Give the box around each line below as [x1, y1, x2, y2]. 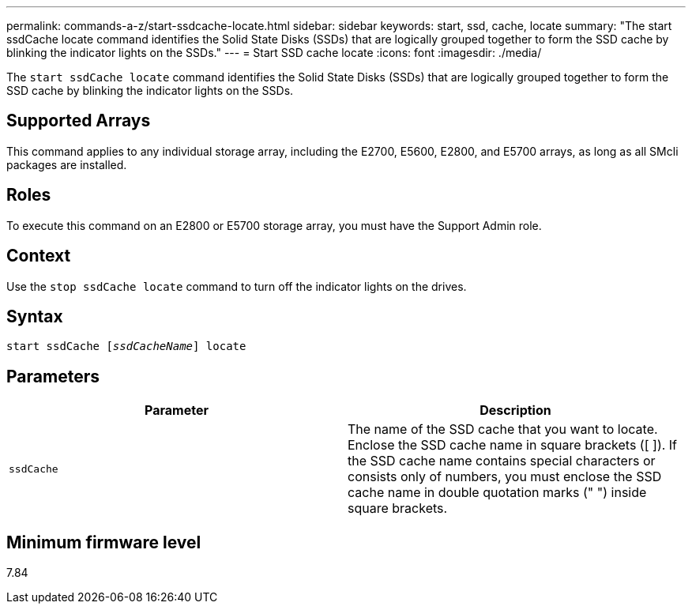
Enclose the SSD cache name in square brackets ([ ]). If [348, 437, 678, 454]
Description [480, 402, 551, 419]
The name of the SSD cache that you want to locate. [348, 421, 658, 438]
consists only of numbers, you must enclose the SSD [348, 469, 662, 485]
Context [6, 246, 71, 266]
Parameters [6, 366, 100, 386]
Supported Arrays [6, 111, 151, 131]
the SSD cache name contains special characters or [348, 453, 656, 469]
